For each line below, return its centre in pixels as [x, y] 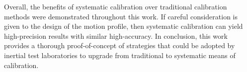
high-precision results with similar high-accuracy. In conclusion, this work [116, 36]
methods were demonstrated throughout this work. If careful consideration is [121, 16]
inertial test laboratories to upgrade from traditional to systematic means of [120, 55]
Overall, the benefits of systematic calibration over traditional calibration [116, 6]
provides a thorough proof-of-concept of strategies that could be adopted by [120, 45]
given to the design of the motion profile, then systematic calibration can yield [123, 26]
